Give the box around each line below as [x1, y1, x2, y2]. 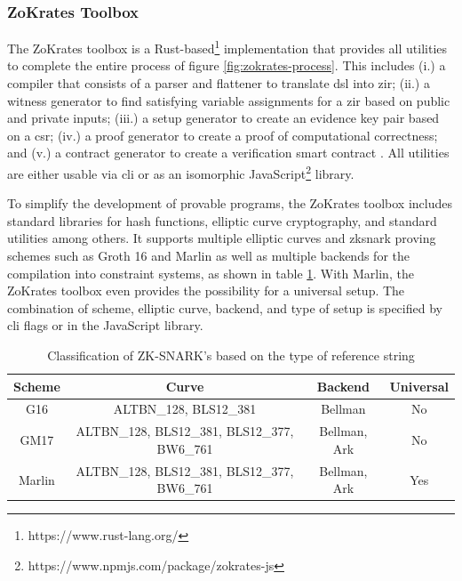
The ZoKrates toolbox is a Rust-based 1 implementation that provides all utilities [7, 36, 448, 57]
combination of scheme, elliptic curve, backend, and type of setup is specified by [7, 298, 442, 317]
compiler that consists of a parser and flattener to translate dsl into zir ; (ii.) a [7, 74, 430, 93]
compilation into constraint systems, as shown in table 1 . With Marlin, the [7, 263, 414, 282]
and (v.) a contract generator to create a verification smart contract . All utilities [7, 143, 450, 162]
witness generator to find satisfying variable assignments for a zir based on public [7, 91, 450, 109]
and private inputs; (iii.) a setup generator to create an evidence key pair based [7, 109, 440, 127]
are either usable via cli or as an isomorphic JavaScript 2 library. [7, 162, 354, 182]
